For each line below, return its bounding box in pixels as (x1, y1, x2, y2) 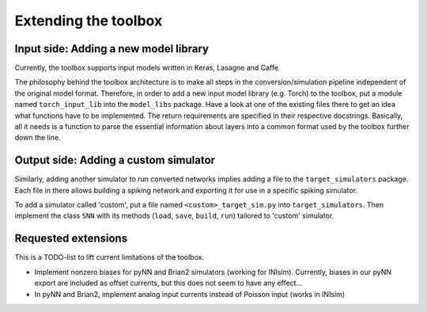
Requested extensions (14, 232, 128, 245)
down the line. (14, 133, 61, 143)
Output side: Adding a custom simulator (14, 154, 216, 167)
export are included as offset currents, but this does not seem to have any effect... (34, 278, 303, 288)
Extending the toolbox (14, 12, 163, 29)
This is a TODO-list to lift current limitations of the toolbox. (14, 253, 205, 262)
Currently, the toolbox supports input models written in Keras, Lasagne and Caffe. (14, 63, 281, 73)
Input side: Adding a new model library (14, 42, 210, 55)
